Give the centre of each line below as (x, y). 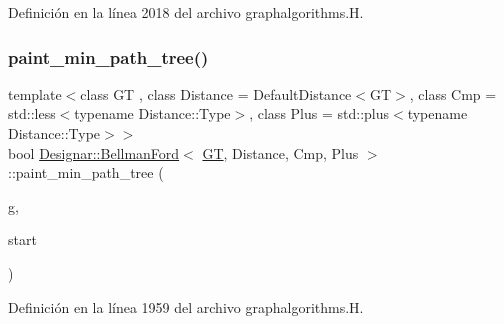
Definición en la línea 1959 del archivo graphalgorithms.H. (186, 306)
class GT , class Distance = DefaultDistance (216, 93)
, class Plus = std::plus (319, 113)
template (35, 93)
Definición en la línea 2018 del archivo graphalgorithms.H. (186, 12)
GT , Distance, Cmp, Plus (280, 152)
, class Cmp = (453, 93)
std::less (32, 113)
